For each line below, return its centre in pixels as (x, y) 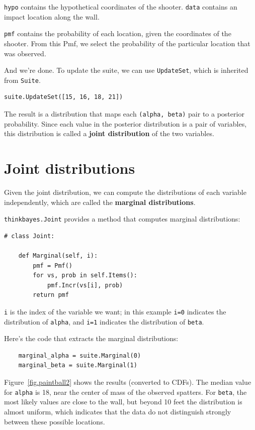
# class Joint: (29, 236)
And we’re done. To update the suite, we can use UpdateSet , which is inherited (126, 70)
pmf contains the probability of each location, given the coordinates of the (118, 33)
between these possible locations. (55, 421)
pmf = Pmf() (53, 265)
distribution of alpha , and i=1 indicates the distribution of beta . (104, 321)
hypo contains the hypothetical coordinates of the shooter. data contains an (121, 7)
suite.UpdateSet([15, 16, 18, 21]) (64, 97)
